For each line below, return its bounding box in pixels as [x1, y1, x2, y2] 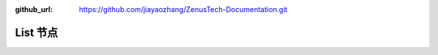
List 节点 [15, 25, 58, 40]
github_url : [15, 5, 53, 14]
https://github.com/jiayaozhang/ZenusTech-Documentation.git [79, 5, 288, 14]
